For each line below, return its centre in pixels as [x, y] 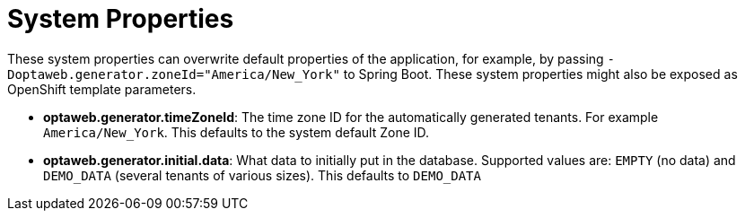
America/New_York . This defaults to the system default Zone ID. [237, 132]
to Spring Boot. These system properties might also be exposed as [540, 74]
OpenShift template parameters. [102, 89]
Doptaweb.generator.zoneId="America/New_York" [174, 74]
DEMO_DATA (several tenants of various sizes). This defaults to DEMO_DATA [262, 175]
